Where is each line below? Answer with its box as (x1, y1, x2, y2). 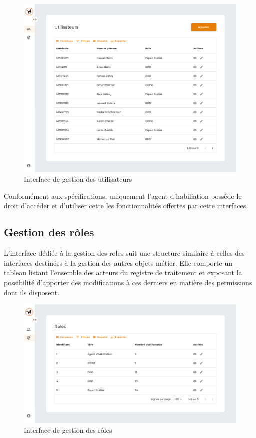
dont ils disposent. (4, 287, 60, 297)
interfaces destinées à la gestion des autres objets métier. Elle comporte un (4, 257, 233, 268)
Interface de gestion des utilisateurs (24, 174, 132, 184)
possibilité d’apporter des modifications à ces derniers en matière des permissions (4, 277, 252, 287)
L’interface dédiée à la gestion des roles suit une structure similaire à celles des (4, 248, 245, 258)
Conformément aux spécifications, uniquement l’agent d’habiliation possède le (4, 190, 242, 201)
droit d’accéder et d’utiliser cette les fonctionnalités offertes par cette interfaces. (4, 200, 248, 211)
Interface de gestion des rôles (24, 425, 112, 435)
